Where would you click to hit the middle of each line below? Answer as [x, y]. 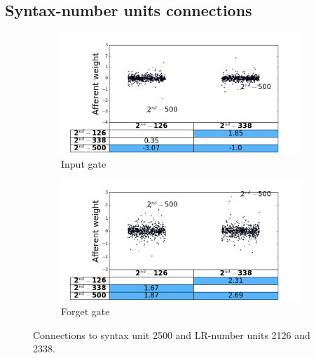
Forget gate [85, 311]
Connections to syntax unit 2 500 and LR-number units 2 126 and [172, 334]
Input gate [84, 163]
